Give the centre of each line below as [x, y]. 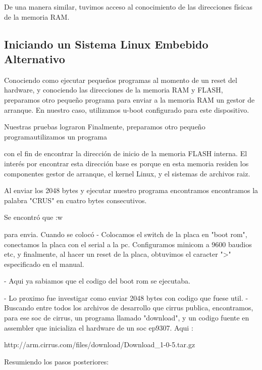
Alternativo [35, 58]
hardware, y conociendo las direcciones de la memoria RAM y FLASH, [114, 90]
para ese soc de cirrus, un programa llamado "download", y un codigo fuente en [127, 318]
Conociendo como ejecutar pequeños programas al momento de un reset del [121, 80]
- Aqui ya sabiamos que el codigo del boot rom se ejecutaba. [97, 281]
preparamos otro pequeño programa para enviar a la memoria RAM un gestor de [129, 99]
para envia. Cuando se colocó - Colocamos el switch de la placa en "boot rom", [126, 234]
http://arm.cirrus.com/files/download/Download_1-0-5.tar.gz [100, 344]
